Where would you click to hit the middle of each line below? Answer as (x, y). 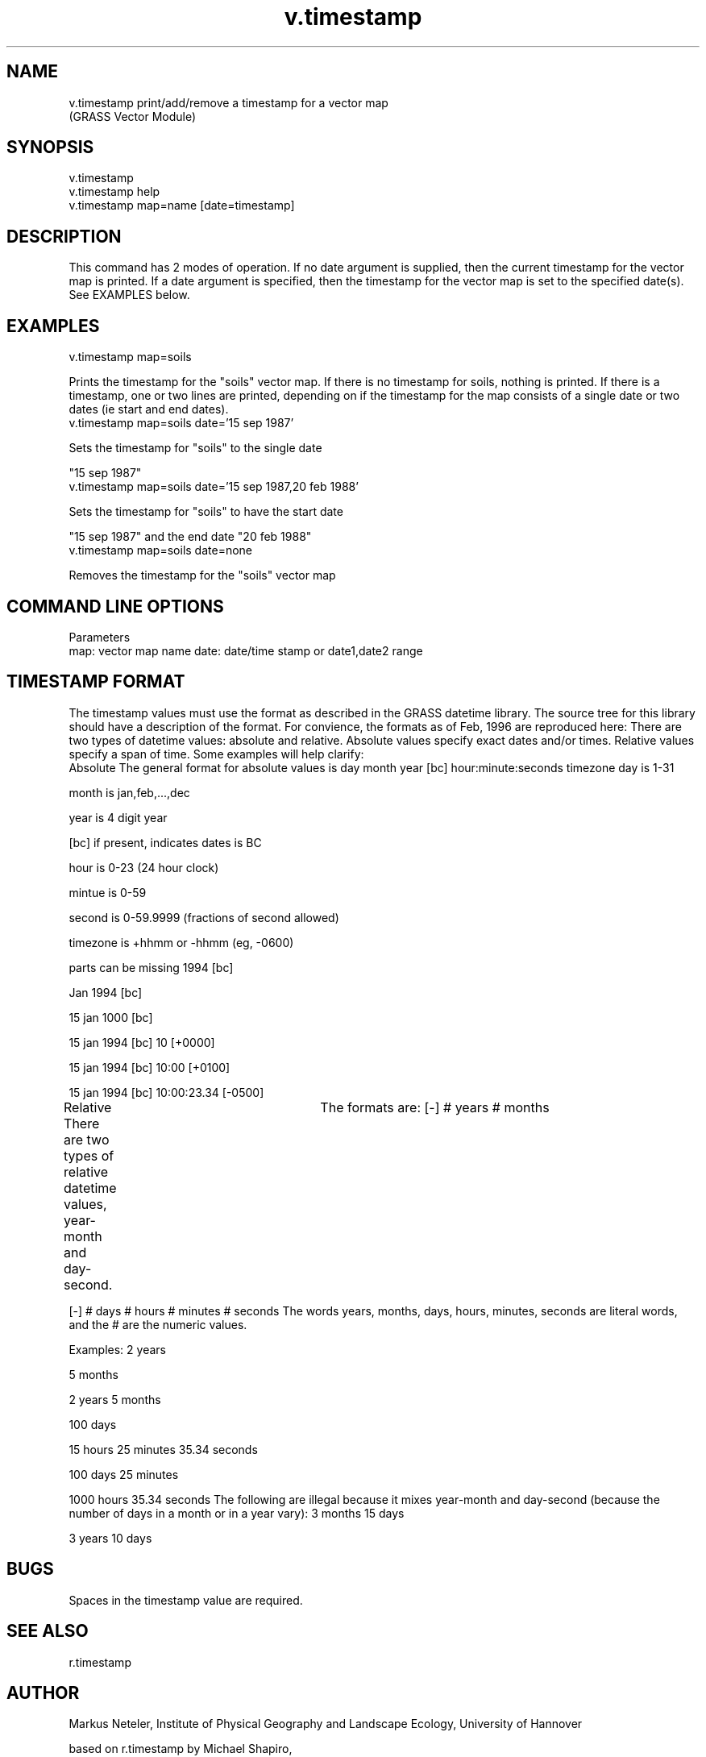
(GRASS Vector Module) (133, 116)
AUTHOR (43, 1693)
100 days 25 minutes (124, 1474)
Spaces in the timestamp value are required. (186, 1600)
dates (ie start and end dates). (149, 409)
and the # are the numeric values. (158, 1324)
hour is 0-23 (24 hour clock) (144, 867)
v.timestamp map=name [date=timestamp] (182, 206)
